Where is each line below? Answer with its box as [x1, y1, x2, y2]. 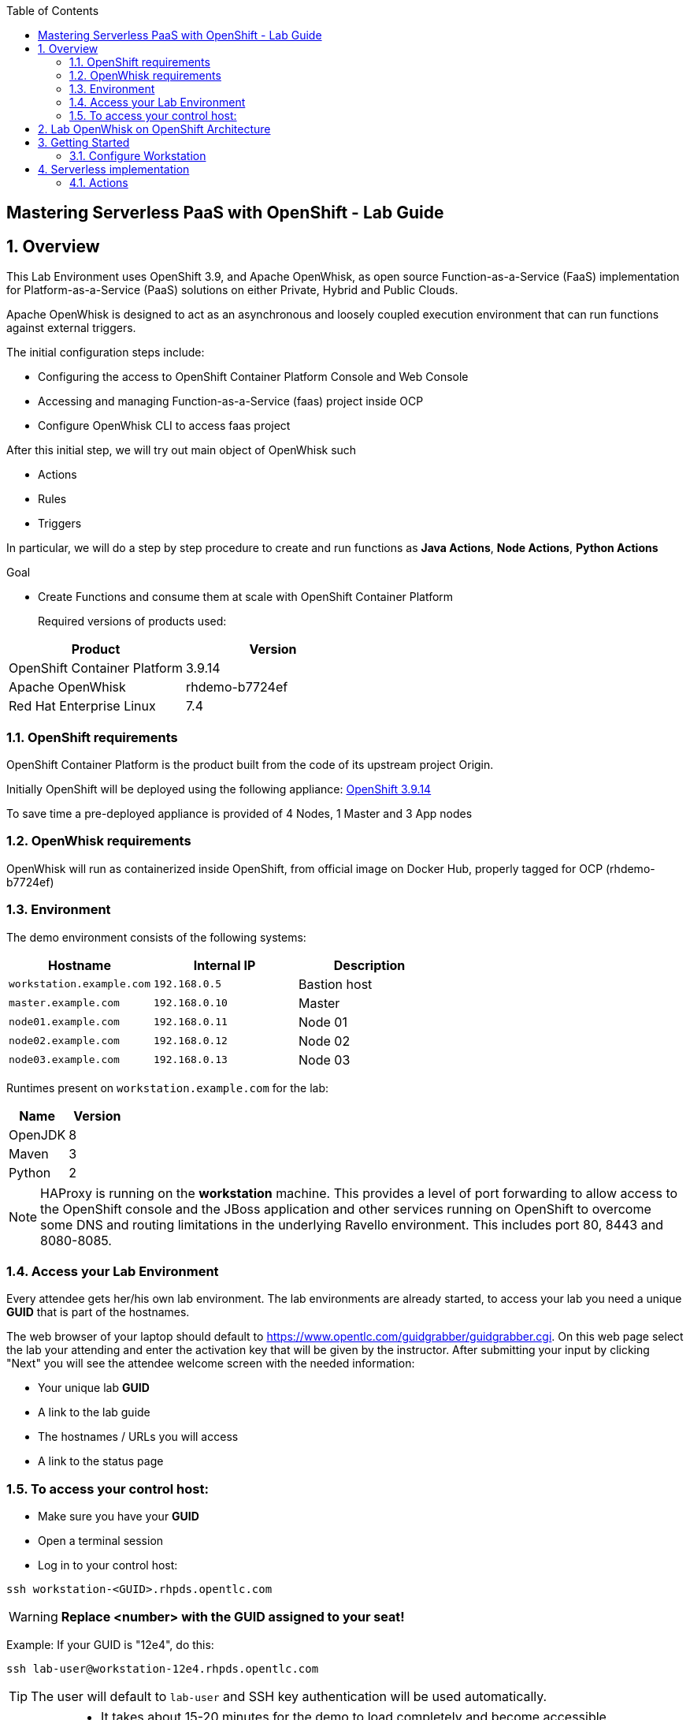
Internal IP [193, 957, 256, 973]
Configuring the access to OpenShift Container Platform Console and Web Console [38, 370, 469, 384]
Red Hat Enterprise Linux [9, 698, 156, 714]
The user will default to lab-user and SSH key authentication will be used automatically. [31, 1688, 547, 1705]
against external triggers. [6, 321, 136, 335]
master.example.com [9, 997, 120, 1009]
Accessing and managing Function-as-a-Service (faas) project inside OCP [38, 394, 424, 409]
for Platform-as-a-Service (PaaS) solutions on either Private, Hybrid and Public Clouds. [6, 283, 458, 297]
